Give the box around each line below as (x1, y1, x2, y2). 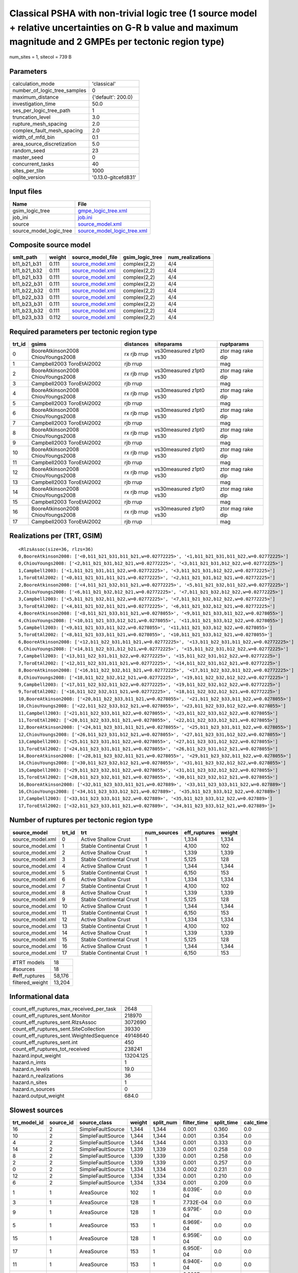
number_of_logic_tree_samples (12, 87, 86, 94)
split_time (214, 1119, 238, 1126)
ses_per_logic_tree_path (12, 107, 71, 114)
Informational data (9, 992, 70, 1001)
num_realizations (168, 254, 211, 261)
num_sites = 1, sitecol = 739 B (9, 54, 72, 60)
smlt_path (12, 254, 38, 261)
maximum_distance (12, 94, 59, 101)
